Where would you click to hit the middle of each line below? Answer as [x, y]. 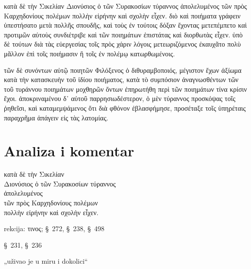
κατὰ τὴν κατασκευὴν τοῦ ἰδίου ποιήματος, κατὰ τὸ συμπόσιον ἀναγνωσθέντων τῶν [121, 79]
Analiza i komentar [69, 151]
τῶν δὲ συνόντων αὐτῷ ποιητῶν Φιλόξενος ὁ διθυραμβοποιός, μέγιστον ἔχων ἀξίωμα [123, 70]
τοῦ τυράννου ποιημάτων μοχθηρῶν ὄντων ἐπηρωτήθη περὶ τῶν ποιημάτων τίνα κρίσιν [125, 89]
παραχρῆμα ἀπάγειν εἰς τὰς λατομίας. [56, 117]
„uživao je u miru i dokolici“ [46, 261]
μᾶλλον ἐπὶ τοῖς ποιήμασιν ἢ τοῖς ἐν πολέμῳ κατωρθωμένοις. [90, 53]
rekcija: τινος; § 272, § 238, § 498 [54, 228]
